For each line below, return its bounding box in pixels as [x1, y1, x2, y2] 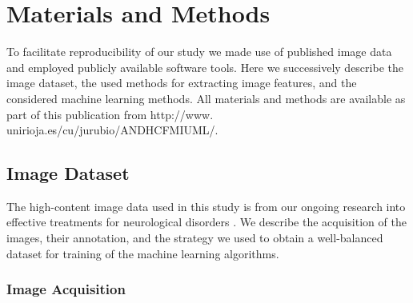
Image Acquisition [6, 279, 126, 299]
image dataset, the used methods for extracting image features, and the [6, 74, 357, 91]
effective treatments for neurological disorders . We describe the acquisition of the [6, 213, 407, 230]
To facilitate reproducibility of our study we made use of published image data [6, 43, 392, 60]
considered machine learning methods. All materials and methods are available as [6, 90, 406, 106]
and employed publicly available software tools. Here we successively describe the [6, 58, 403, 75]
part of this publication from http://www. [6, 106, 214, 122]
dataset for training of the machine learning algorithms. [6, 245, 279, 261]
